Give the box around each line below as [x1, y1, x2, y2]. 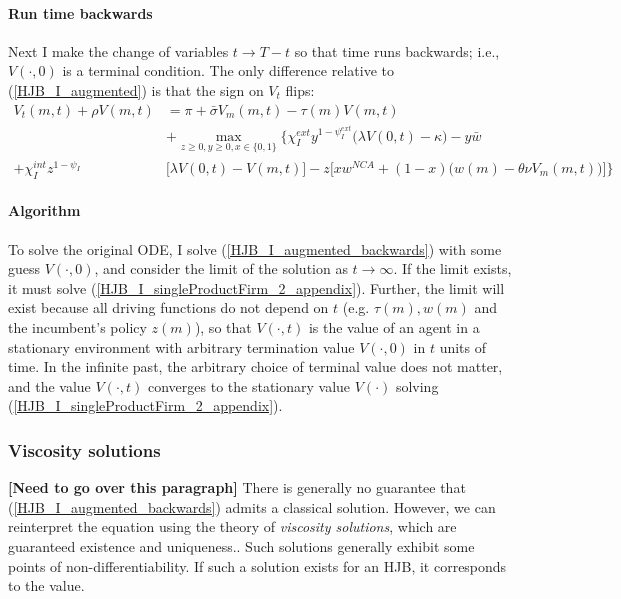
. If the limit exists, [393, 258, 512, 279]
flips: [285, 79, 315, 100]
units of [439, 336, 487, 357]
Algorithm [8, 200, 81, 221]
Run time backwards [8, 2, 153, 23]
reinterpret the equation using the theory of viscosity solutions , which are [8, 516, 457, 537]
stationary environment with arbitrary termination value [8, 336, 355, 357]
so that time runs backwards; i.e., [294, 40, 500, 61]
